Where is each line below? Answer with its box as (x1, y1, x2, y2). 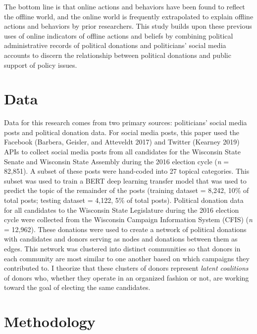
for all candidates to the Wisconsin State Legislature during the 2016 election (4, 204, 239, 215)
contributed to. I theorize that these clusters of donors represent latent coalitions (4, 263, 249, 273)
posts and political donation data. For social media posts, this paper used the (4, 127, 239, 137)
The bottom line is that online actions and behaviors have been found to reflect (4, 1, 245, 11)
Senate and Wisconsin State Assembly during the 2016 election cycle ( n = (4, 156, 229, 166)
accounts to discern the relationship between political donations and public (4, 49, 231, 60)
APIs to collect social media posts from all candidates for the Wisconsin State (4, 146, 241, 157)
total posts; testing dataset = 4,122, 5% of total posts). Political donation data (4, 195, 244, 205)
